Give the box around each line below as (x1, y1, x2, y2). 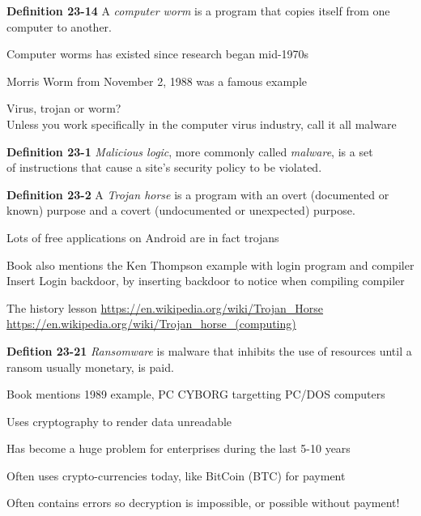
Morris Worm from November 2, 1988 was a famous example (6, 72, 307, 89)
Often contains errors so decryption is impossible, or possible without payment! (6, 494, 400, 511)
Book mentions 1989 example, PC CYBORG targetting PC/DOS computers (6, 386, 385, 403)
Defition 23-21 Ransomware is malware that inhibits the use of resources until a (6, 342, 412, 359)
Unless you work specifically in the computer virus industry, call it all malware (6, 115, 397, 132)
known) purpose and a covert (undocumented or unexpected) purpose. (6, 202, 355, 219)
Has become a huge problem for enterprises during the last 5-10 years (6, 440, 351, 457)
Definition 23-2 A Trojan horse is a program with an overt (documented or (6, 186, 389, 203)
